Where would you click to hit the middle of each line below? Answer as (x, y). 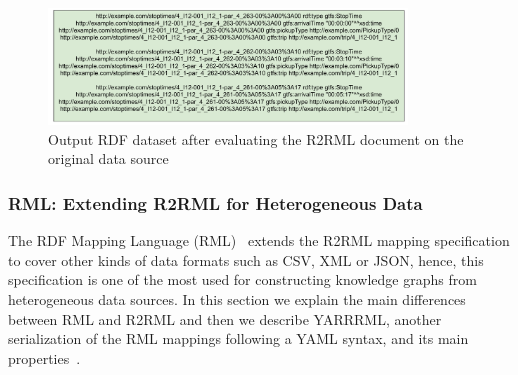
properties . (44, 357)
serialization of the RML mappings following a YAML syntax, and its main (238, 338)
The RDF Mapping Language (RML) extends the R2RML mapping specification (259, 240)
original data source (108, 158)
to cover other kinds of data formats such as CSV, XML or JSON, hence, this (246, 259)
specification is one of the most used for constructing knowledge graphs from (242, 279)
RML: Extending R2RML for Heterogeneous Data (215, 202)
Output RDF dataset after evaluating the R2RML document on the (256, 138)
